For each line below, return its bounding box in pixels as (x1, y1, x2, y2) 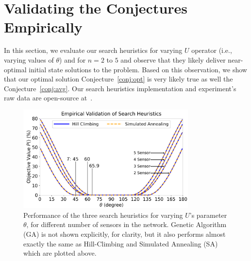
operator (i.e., (191, 45, 232, 55)
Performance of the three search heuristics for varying (23, 210, 183, 220)
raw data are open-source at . (4, 93, 93, 103)
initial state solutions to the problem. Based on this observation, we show (29, 64, 247, 74)
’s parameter (189, 210, 227, 220)
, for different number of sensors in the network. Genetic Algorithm (26, 219, 227, 229)
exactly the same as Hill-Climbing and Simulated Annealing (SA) (23, 238, 218, 248)
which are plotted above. (23, 248, 97, 258)
